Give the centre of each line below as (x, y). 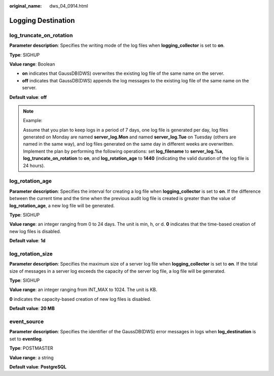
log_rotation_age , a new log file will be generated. (62, 206)
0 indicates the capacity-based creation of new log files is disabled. (80, 299)
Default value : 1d (27, 241)
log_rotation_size (31, 253)
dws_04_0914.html (69, 6)
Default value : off (28, 97)
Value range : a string (31, 357)
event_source (27, 322)
